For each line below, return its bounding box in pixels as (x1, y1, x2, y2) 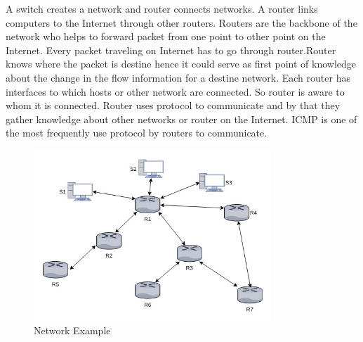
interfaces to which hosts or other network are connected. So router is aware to (6, 84, 345, 99)
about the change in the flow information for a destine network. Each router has (6, 70, 350, 84)
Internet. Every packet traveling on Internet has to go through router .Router (6, 42, 336, 57)
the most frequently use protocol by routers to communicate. (6, 125, 268, 140)
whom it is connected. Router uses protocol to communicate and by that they (6, 98, 341, 113)
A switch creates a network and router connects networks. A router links (6, 1, 318, 15)
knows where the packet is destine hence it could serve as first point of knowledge (6, 56, 357, 71)
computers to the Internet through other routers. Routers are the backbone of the (6, 15, 357, 30)
